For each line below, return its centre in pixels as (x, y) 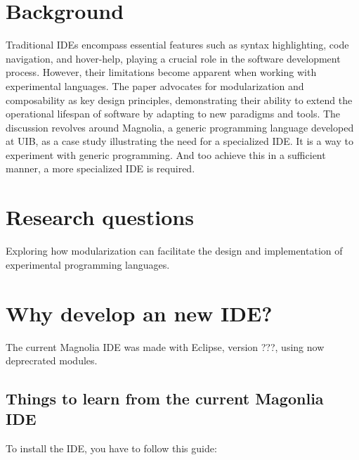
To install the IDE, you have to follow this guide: (111, 448)
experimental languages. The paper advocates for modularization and (155, 85)
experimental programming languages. (88, 264)
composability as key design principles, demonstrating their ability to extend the (179, 100)
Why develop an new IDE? (139, 313)
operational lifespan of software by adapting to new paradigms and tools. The (173, 114)
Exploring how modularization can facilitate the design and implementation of (174, 251)
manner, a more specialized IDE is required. (100, 168)
